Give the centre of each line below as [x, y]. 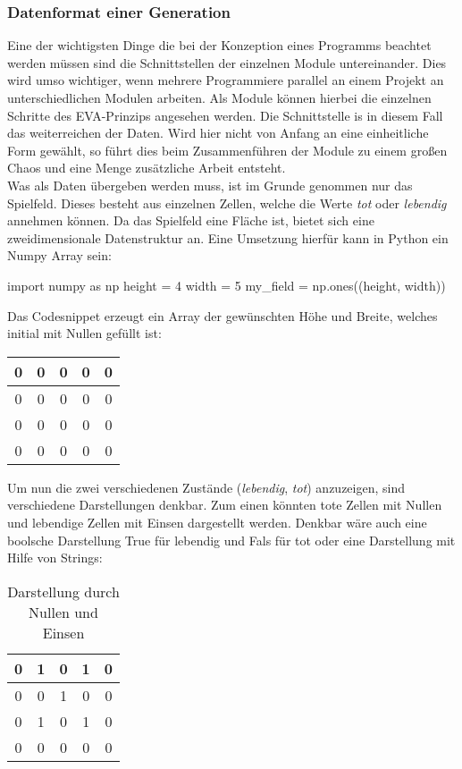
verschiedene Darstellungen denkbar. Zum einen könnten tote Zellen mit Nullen [225, 505]
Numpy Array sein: [59, 255]
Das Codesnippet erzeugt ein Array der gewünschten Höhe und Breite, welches [223, 315]
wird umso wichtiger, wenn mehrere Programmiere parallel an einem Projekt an [226, 80]
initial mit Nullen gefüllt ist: [84, 333]
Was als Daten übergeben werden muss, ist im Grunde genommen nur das [210, 185]
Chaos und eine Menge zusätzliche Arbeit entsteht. [147, 168]
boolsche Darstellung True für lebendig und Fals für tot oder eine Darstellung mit [231, 540]
